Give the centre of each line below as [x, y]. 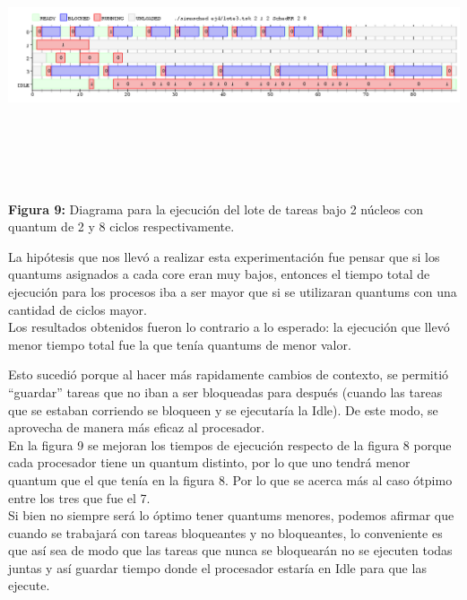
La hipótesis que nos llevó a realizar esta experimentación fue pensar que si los [224, 256]
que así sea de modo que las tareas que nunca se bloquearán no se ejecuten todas [230, 550]
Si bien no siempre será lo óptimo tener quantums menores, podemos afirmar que [231, 515]
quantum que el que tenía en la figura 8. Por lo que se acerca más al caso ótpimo [230, 479]
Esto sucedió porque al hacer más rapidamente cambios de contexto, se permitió [229, 374]
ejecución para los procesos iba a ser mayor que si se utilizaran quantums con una [233, 291]
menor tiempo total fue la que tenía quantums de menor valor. [180, 344]
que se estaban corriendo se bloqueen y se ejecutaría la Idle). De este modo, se [223, 409]
